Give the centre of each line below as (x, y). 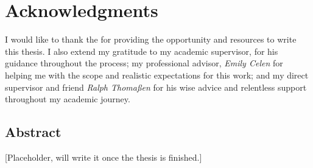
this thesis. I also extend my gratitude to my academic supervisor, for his (142, 51)
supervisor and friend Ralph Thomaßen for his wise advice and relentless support (156, 87)
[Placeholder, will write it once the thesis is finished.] (104, 157)
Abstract (33, 132)
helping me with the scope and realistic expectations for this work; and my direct (157, 75)
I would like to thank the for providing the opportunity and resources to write (151, 39)
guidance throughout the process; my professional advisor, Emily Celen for (144, 63)
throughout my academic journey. (68, 99)
